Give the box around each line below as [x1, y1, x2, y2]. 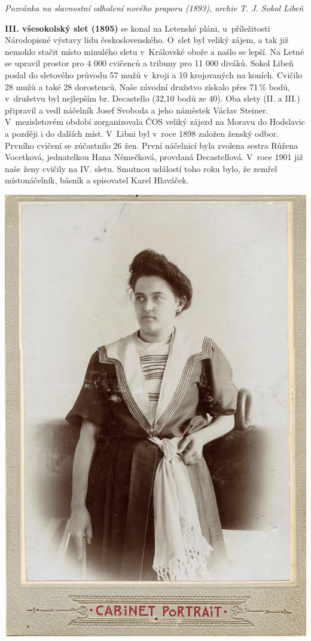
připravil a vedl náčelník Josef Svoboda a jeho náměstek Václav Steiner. [5, 103, 269, 116]
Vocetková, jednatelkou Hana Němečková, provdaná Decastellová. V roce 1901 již [5, 151, 303, 163]
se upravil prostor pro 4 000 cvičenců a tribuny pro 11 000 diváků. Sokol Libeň [5, 57, 294, 69]
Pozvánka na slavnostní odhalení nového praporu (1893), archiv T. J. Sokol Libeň [5, 2, 304, 14]
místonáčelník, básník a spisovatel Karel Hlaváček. [5, 174, 189, 186]
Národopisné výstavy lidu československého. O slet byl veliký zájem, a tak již [5, 33, 289, 46]
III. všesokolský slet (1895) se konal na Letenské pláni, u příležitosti [5, 22, 270, 34]
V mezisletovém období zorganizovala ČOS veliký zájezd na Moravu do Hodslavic [5, 115, 305, 128]
